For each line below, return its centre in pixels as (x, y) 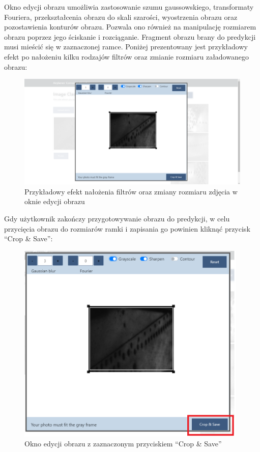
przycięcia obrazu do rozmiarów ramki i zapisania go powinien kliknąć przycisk (127, 228)
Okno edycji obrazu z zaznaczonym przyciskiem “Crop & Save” (123, 444)
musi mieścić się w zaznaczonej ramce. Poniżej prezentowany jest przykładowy (126, 47)
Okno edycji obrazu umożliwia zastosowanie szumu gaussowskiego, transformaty (129, 7)
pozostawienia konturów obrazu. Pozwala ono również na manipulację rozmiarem (130, 27)
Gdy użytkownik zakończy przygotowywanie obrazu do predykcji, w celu (117, 218)
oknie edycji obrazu (55, 201)
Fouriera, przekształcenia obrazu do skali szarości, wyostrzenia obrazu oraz (121, 17)
